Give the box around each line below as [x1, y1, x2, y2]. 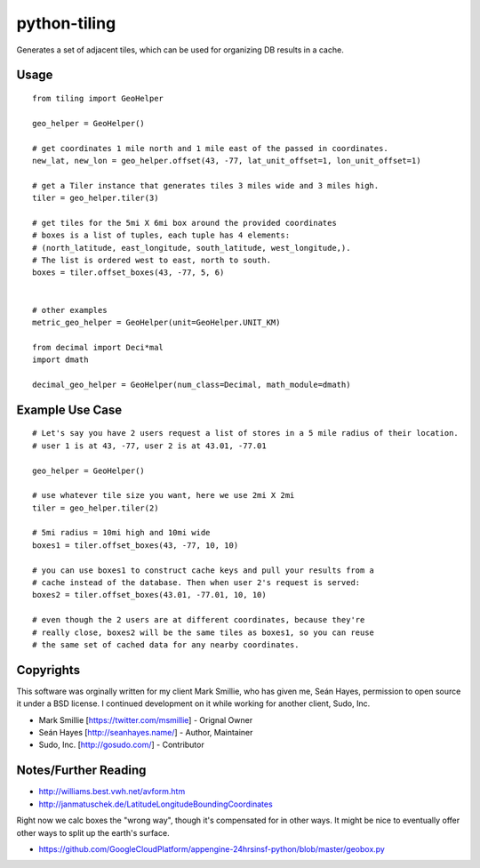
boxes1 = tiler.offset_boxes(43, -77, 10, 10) [32, 540, 239, 551]
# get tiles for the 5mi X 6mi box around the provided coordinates [32, 218, 337, 228]
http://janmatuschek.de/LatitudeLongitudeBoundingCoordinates [38, 799, 273, 809]
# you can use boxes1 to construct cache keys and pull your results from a [32, 565, 375, 575]
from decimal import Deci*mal [32, 342, 164, 352]
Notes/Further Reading [16, 763, 147, 778]
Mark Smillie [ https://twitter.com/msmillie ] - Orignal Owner [38, 714, 253, 725]
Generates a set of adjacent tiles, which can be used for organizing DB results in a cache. [16, 44, 344, 55]
